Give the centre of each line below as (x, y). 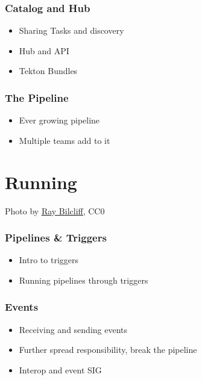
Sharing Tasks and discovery (71, 30)
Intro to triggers (49, 260)
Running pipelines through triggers (84, 280)
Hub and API (44, 50)
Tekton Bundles (48, 71)
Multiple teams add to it (65, 140)
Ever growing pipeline (59, 120)
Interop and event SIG (60, 369)
